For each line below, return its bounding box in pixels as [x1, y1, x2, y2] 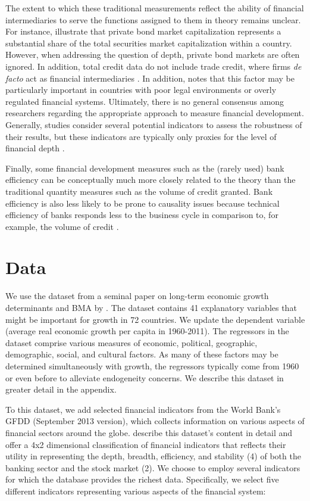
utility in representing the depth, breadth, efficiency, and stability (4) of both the [5, 450, 301, 462]
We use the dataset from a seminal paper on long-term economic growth [5, 290, 269, 302]
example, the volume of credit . [5, 220, 119, 232]
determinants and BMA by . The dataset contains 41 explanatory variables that [5, 301, 297, 313]
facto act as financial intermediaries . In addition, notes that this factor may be [5, 71, 295, 84]
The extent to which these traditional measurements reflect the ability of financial [5, 2, 304, 14]
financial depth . [5, 142, 65, 154]
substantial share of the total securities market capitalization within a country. [5, 36, 292, 49]
